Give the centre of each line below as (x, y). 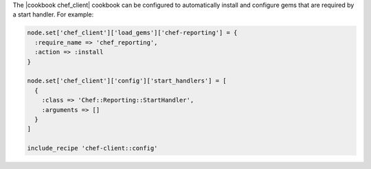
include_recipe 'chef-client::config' (92, 148)
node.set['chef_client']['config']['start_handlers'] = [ (127, 81)
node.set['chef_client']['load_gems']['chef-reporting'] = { (132, 33)
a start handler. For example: (53, 14)
